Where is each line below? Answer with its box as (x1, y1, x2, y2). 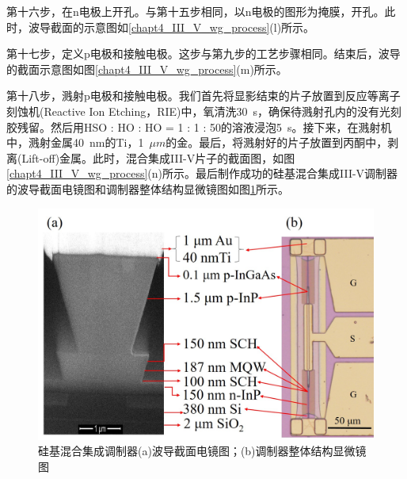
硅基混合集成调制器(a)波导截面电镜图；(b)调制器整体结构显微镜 (38, 443, 367, 459)
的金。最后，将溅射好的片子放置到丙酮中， (165, 134, 388, 151)
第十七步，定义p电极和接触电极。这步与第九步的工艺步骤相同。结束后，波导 (6, 45, 401, 62)
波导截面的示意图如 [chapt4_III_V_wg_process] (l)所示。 (28, 18, 315, 35)
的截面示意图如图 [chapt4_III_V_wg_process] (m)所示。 (6, 60, 287, 77)
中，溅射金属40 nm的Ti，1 (6, 134, 144, 151)
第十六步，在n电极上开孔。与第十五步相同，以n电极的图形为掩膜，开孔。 (6, 3, 385, 19)
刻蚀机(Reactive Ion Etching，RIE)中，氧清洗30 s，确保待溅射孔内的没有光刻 (6, 102, 402, 119)
